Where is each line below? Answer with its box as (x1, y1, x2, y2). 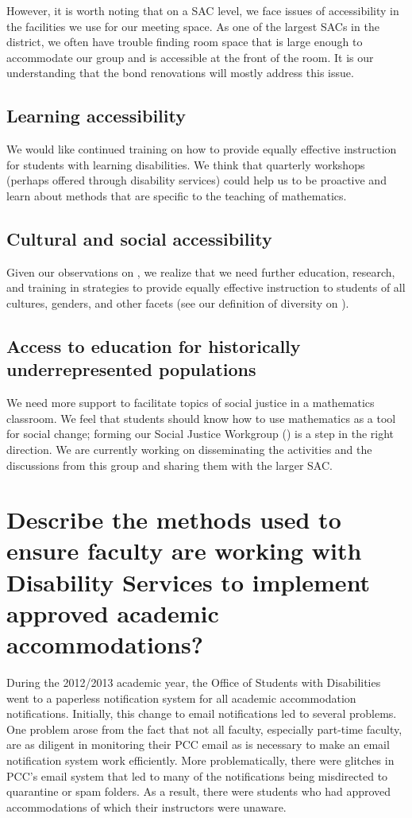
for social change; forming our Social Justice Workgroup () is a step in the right (6, 425, 395, 442)
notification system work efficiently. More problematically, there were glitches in (6, 751, 395, 768)
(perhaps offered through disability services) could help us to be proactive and (6, 172, 387, 188)
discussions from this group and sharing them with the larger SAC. (6, 456, 333, 473)
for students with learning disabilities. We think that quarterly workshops (6, 156, 365, 173)
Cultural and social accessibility (6, 226, 272, 250)
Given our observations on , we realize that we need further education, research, (6, 263, 395, 280)
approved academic (6, 596, 219, 629)
